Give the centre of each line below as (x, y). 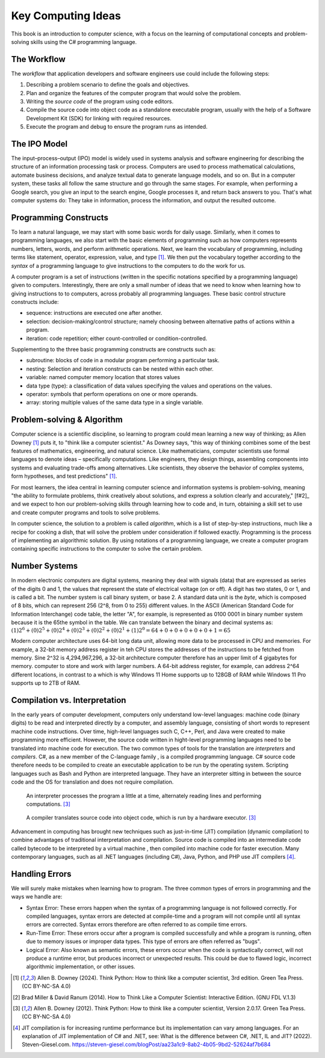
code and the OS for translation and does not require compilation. (92, 782)
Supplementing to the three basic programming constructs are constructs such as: (113, 350)
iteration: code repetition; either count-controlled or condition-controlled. (117, 338)
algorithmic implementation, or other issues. (81, 967)
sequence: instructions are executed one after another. (94, 313)
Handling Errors (41, 874)
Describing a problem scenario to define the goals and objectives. (108, 85)
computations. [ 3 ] (48, 804)
